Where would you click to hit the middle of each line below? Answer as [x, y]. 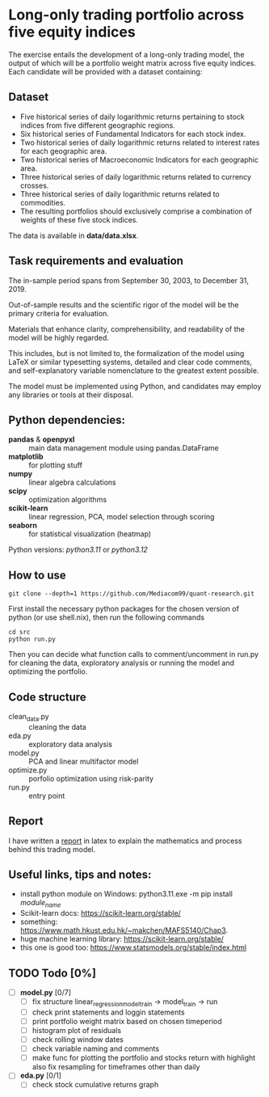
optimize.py [28, 769]
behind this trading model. [52, 849]
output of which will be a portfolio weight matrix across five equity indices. [132, 63]
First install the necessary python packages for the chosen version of [124, 609]
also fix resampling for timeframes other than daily [116, 1067]
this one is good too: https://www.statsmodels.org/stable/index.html [133, 947]
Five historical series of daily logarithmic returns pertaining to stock [132, 116]
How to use [37, 575]
